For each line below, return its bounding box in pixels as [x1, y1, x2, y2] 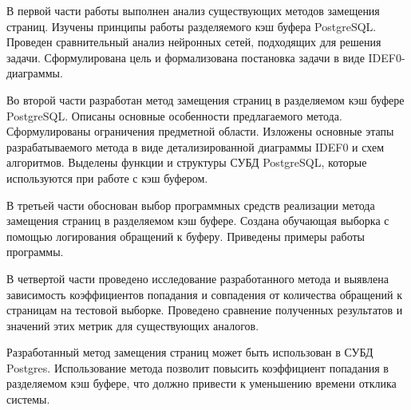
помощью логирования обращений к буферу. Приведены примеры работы [6, 227, 366, 244]
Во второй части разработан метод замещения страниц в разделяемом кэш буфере [6, 91, 405, 108]
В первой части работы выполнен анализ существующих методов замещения [6, 2, 380, 18]
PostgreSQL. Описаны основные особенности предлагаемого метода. [6, 107, 342, 124]
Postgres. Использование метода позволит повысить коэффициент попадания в [6, 359, 389, 376]
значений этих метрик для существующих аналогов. [6, 317, 259, 333]
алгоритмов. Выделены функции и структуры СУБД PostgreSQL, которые [6, 154, 367, 171]
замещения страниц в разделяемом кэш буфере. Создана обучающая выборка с [6, 212, 389, 229]
